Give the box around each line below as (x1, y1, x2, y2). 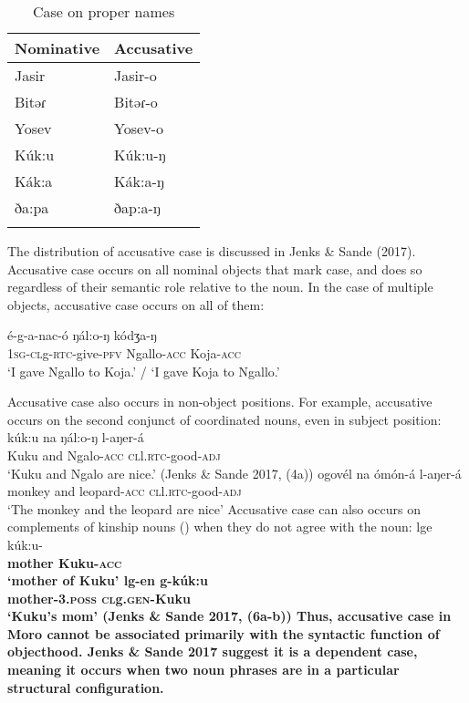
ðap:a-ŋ (114, 197, 161, 218)
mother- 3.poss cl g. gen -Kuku (7, 588, 191, 607)
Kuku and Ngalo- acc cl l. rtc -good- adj (7, 445, 221, 464)
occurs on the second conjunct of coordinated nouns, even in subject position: (7, 409, 442, 429)
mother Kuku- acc (7, 553, 122, 572)
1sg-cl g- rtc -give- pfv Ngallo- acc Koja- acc (7, 343, 241, 362)
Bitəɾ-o (114, 91, 158, 112)
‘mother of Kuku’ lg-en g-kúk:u (7, 571, 208, 590)
